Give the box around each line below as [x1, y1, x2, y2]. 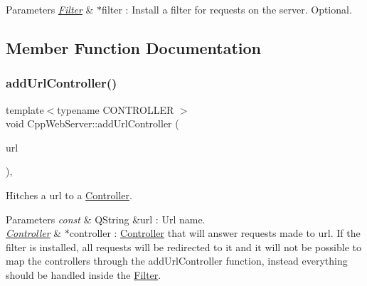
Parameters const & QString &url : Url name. [6, 211, 206, 226]
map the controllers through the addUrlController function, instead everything [6, 253, 348, 268]
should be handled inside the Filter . [6, 267, 161, 282]
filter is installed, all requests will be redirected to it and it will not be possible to [6, 239, 361, 254]
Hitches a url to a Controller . [6, 187, 132, 202]
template [6, 102, 44, 117]
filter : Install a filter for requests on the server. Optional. [102, 2, 352, 16]
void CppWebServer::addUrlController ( [6, 116, 179, 131]
